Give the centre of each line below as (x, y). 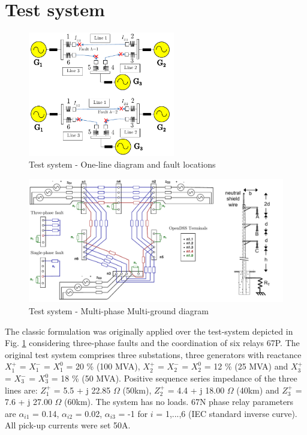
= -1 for (133, 413)
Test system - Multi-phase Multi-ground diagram (119, 311)
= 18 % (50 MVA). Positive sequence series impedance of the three (174, 378)
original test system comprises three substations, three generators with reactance (153, 354)
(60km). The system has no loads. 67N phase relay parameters (179, 402)
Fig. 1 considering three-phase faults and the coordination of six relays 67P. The (152, 343)
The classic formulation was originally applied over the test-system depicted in (149, 331)
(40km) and (258, 390)
